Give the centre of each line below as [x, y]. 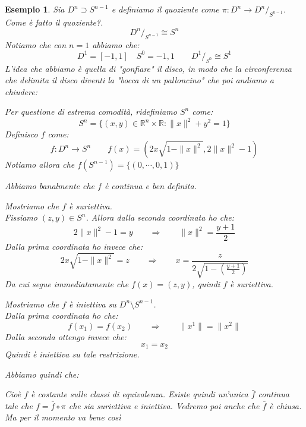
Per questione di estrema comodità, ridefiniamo [91, 112]
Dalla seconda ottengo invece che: [66, 336]
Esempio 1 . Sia [35, 9]
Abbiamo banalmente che [50, 186]
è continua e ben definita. [150, 186]
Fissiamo [21, 217]
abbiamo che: [116, 44]
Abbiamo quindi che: [42, 374]
